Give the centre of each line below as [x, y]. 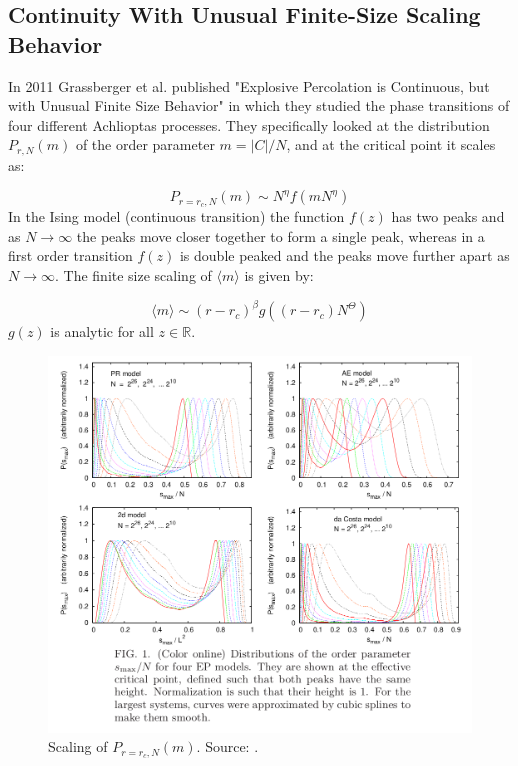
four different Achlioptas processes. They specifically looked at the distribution [249, 124]
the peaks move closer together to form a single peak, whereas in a [280, 235]
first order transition [70, 255]
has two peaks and [448, 216]
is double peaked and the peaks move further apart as [344, 255]
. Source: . [227, 746]
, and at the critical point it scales [391, 144]
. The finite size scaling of [133, 275]
